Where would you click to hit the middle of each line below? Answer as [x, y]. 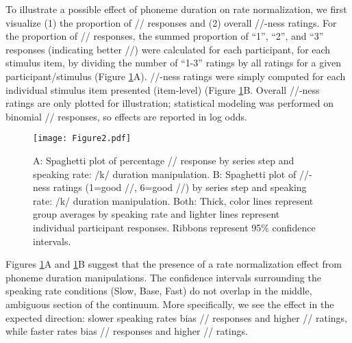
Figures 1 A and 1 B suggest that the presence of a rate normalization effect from [174, 264]
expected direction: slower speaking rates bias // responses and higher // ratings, [176, 317]
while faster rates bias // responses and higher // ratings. [127, 331]
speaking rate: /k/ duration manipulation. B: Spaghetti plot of [165, 174]
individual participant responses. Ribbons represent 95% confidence [174, 227]
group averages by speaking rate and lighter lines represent [156, 214]
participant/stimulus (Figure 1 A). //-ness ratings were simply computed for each [176, 76]
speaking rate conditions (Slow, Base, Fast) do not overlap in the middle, [159, 291]
